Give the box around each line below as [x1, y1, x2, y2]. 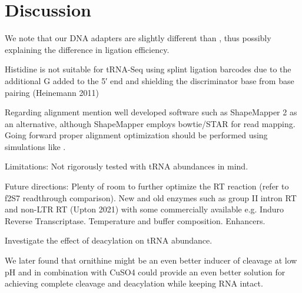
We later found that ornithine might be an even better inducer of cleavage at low [5, 254, 297, 267]
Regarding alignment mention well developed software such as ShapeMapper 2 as [5, 106, 297, 118]
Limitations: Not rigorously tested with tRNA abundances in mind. [5, 160, 248, 172]
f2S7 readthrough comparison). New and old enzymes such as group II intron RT [5, 191, 297, 204]
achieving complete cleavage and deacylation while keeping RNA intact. [5, 277, 263, 289]
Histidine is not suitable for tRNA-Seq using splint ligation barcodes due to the [5, 63, 291, 75]
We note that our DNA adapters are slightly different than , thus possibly [5, 32, 271, 44]
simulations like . [5, 140, 66, 152]
